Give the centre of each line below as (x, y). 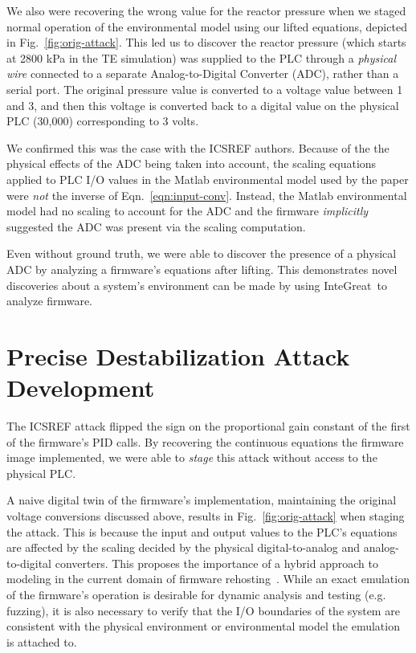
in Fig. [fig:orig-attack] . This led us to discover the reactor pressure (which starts (206, 42)
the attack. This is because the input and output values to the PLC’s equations (202, 531)
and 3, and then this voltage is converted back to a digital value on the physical (203, 105)
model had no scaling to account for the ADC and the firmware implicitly (188, 211)
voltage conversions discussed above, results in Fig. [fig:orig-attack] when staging (206, 515)
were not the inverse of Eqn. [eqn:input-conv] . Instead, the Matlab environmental (207, 195)
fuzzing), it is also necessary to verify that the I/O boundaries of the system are (203, 610)
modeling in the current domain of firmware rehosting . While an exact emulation (208, 579)
